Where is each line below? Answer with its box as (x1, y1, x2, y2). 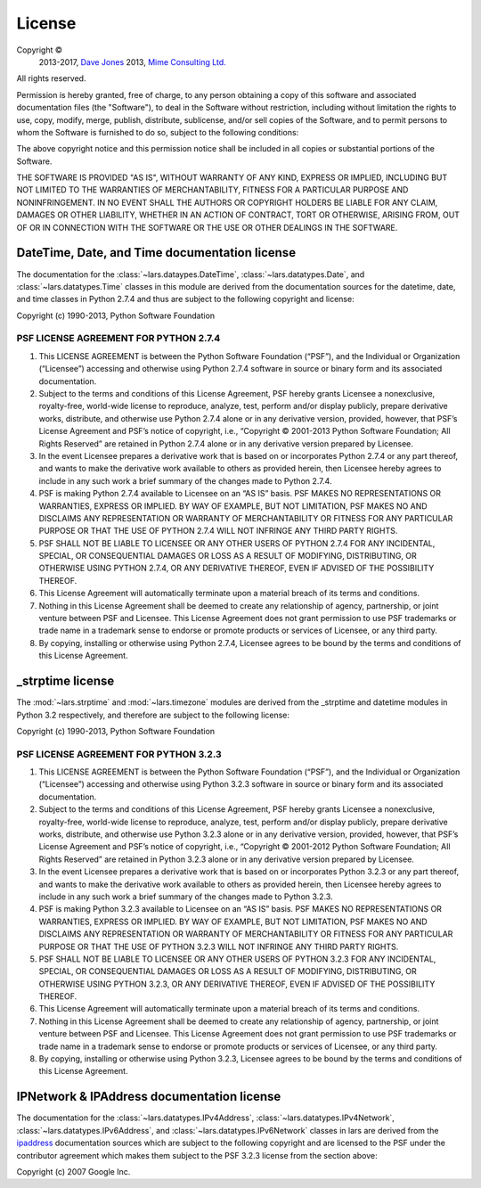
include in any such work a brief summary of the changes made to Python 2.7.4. (38, 475, 332, 486)
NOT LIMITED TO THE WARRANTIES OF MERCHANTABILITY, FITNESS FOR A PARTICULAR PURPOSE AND (16, 184, 409, 195)
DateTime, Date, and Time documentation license (16, 245, 297, 260)
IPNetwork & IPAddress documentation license (16, 1089, 281, 1104)
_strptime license (16, 674, 115, 689)
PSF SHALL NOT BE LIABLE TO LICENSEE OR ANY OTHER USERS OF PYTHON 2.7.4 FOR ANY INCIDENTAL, (38, 537, 436, 548)
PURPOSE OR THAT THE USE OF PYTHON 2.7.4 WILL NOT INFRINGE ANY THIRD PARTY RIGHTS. (38, 526, 398, 537)
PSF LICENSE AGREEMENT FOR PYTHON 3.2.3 (16, 748, 222, 760)
